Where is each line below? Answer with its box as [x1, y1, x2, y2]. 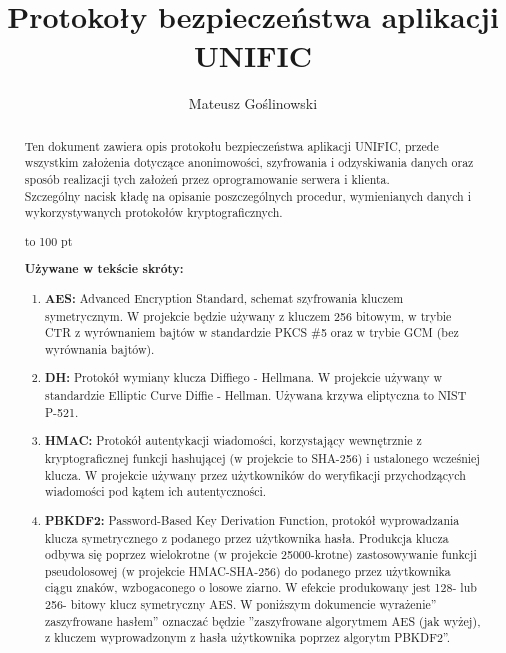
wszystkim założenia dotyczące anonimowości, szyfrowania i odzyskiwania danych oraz [24, 154, 474, 171]
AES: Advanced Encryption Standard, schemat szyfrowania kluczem [45, 289, 404, 307]
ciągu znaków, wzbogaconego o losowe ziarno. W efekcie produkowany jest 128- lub [45, 579, 477, 596]
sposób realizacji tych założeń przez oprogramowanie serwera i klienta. [24, 171, 390, 188]
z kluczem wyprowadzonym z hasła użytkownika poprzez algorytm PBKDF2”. [45, 629, 451, 646]
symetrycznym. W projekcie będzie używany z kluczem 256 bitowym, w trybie [45, 307, 452, 324]
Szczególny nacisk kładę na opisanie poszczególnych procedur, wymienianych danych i [24, 187, 471, 204]
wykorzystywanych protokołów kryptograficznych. [24, 204, 283, 221]
